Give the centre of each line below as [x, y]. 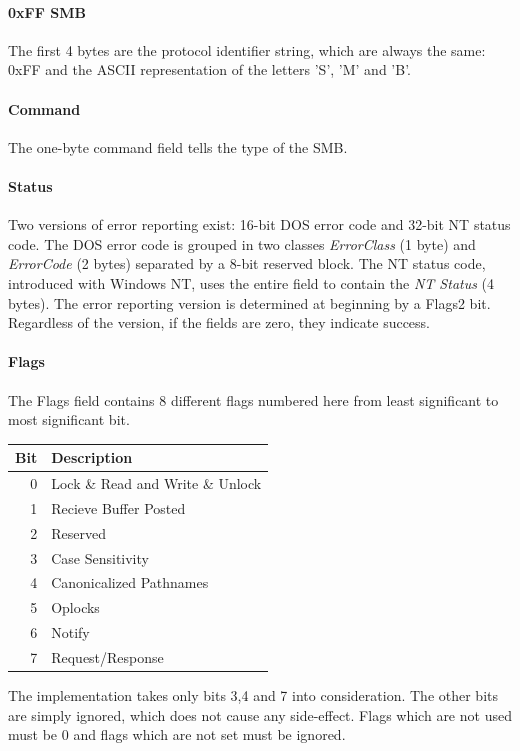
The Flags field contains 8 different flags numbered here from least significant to [253, 399]
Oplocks [75, 607]
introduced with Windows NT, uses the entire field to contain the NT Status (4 [251, 282]
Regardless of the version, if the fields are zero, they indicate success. [219, 322]
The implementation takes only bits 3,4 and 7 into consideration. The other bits [253, 695]
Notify [70, 632]
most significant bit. [69, 419]
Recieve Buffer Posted [118, 507]
